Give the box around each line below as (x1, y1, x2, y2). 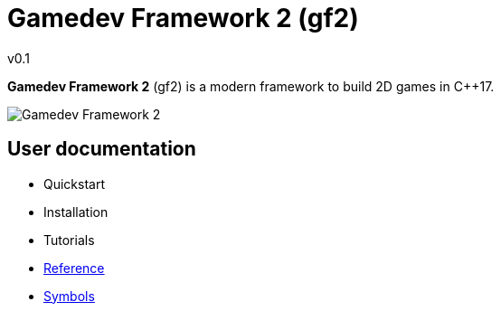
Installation (43, 203, 109, 220)
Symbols (43, 287, 95, 304)
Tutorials (43, 231, 95, 248)
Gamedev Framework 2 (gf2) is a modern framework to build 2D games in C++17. (7, 78, 495, 94)
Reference (43, 259, 105, 276)
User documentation (7, 137, 196, 161)
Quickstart (43, 175, 106, 192)
